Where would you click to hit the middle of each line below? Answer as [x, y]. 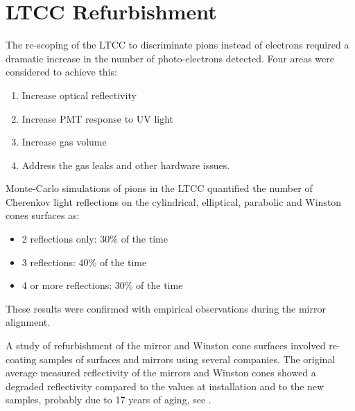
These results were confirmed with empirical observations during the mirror [166, 308]
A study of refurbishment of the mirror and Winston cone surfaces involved [166, 346]
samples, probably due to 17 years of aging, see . [109, 400]
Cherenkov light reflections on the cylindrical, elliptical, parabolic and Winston [174, 201]
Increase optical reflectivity [79, 95]
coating [21, 359]
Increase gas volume [64, 142]
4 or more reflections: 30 [73, 285]
